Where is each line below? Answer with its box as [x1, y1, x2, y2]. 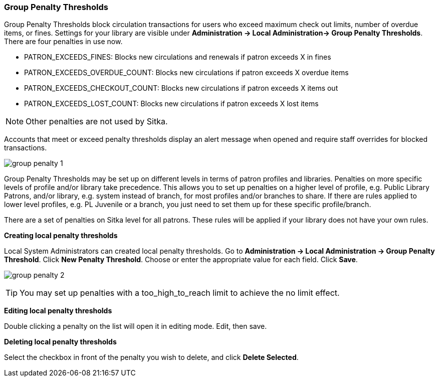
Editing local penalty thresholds [4, 306, 112, 315]
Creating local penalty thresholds [4, 231, 118, 240]
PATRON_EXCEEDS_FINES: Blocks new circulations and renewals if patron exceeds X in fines [24, 53, 331, 62]
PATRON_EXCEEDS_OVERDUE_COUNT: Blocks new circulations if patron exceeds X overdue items [24, 68, 349, 77]
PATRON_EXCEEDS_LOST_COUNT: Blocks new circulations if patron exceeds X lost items [24, 99, 319, 108]
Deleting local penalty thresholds [4, 337, 117, 346]
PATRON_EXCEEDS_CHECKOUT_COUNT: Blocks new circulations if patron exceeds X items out [24, 84, 338, 93]
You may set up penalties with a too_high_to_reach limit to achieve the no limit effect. [20, 288, 340, 298]
